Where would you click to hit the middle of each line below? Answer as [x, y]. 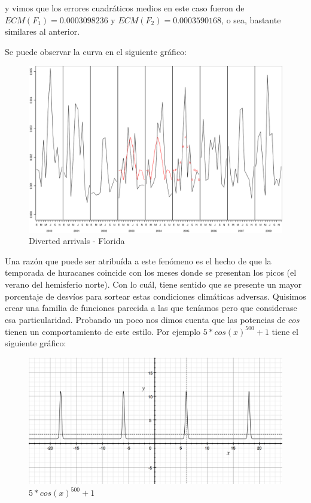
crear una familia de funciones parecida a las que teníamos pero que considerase [151, 308]
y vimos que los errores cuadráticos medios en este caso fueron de [125, 8]
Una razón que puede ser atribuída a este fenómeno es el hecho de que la [138, 260]
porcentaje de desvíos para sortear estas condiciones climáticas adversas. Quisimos [155, 296]
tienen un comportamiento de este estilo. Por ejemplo [103, 331]
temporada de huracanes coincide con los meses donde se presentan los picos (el [151, 272]
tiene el [285, 331]
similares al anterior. [42, 31]
